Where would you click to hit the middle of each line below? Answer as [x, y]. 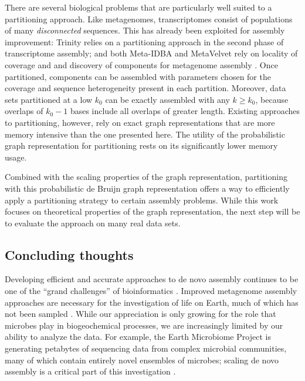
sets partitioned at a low [49, 99]
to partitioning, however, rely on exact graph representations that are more [140, 122]
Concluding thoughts [69, 254]
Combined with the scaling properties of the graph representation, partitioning [146, 177]
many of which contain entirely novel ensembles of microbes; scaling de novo [142, 360]
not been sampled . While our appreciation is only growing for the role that [140, 314]
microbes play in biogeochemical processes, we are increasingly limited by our [144, 325]
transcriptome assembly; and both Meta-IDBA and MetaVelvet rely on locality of [151, 53]
